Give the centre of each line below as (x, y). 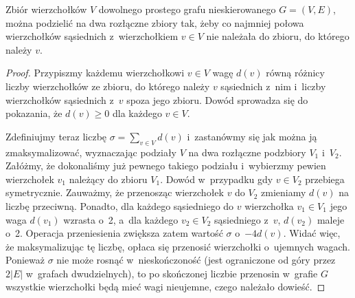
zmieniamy (284, 192)
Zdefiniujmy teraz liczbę (56, 136)
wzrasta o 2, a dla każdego (121, 219)
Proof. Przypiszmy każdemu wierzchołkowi (95, 73)
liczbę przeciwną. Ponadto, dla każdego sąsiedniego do (120, 205)
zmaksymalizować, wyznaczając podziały (91, 152)
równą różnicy (295, 73)
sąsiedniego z (241, 219)
